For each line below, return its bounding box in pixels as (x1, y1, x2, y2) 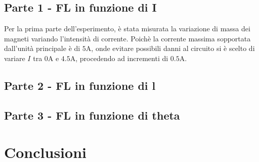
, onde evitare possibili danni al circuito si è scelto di (91, 43, 255, 53)
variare (4, 52, 25, 63)
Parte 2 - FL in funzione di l (4, 77, 156, 93)
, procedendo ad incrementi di (75, 52, 168, 63)
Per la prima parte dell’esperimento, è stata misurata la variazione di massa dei (4, 23, 250, 34)
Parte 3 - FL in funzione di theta (4, 107, 180, 123)
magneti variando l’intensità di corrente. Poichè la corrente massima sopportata (4, 33, 251, 43)
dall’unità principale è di (4, 43, 80, 53)
